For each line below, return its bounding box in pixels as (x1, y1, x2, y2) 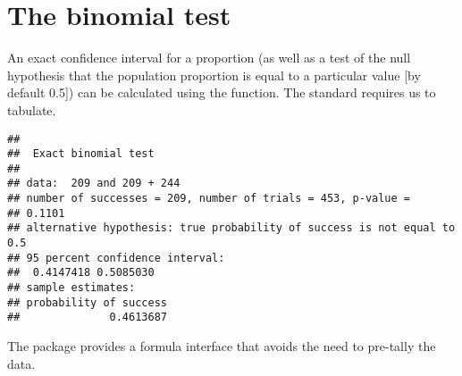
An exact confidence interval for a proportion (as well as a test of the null (7, 48, 411, 67)
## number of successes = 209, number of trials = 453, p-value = (7, 192, 411, 205)
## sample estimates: (7, 281, 136, 295)
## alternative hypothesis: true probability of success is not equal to (7, 221, 456, 235)
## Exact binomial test (7, 147, 155, 161)
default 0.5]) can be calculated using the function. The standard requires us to (7, 83, 436, 102)
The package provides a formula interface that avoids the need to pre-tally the (7, 337, 436, 355)
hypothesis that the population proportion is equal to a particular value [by (7, 65, 421, 84)
